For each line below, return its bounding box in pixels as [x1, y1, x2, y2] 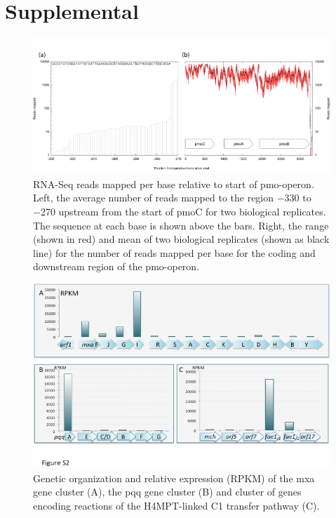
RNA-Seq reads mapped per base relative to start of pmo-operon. [33, 176, 314, 191]
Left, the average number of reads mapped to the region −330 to [33, 190, 311, 205]
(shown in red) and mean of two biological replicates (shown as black [33, 232, 330, 246]
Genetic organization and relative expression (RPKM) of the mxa [33, 470, 315, 485]
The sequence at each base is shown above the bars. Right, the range [33, 218, 329, 232]
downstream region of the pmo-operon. [33, 259, 200, 274]
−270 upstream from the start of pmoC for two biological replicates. [33, 204, 326, 219]
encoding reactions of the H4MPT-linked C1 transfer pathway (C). [33, 498, 320, 513]
